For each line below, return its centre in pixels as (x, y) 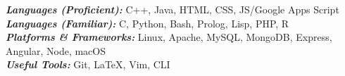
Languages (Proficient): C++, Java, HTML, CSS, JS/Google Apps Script (172, 9)
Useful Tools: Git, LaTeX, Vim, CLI (88, 64)
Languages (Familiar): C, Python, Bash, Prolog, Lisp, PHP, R (148, 23)
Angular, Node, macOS (56, 50)
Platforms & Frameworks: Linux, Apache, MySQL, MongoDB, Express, (169, 37)
